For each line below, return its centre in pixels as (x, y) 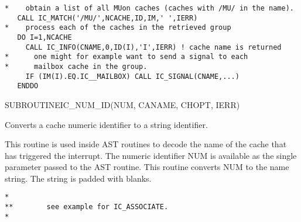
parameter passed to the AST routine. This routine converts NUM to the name (147, 167)
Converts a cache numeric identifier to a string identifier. (106, 124)
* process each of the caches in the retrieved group (118, 28)
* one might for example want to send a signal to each (126, 57)
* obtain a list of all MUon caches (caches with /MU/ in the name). (149, 8)
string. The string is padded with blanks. (78, 178)
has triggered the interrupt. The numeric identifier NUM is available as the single (151, 155)
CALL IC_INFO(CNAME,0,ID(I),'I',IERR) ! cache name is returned (153, 47)
